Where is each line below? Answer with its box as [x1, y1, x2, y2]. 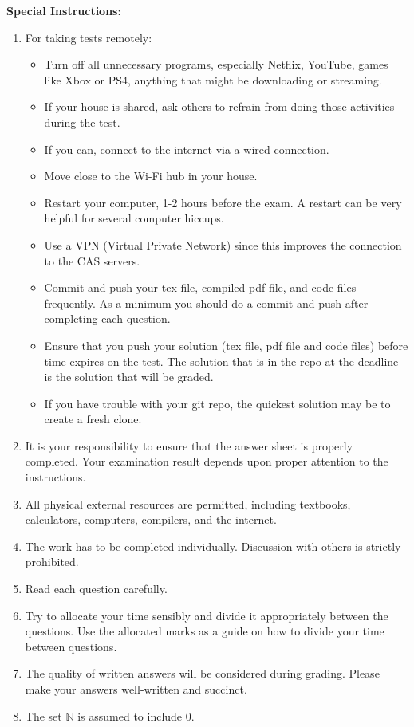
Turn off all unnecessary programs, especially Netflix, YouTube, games [44, 56, 388, 73]
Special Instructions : [6, 2, 121, 18]
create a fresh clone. [44, 411, 142, 427]
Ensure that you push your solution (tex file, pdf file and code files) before [44, 336, 408, 353]
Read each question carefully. [25, 580, 168, 597]
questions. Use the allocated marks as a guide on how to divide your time [25, 623, 384, 639]
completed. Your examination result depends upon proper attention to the [25, 453, 388, 470]
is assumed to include [77, 707, 183, 724]
